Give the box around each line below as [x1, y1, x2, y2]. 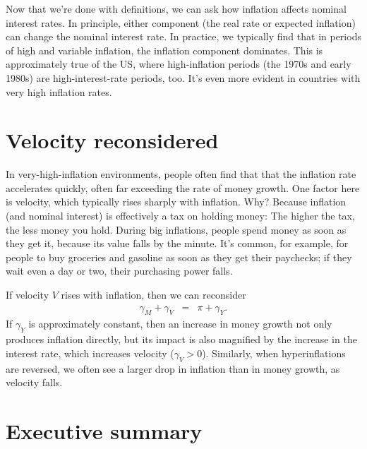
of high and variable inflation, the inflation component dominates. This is [6, 42, 323, 57]
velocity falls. [6, 375, 63, 390]
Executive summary [6, 417, 203, 445]
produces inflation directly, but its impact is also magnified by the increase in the [6, 332, 357, 347]
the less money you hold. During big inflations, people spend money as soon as [6, 222, 347, 237]
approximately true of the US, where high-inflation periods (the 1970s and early [6, 56, 351, 71]
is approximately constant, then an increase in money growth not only [28, 316, 332, 331]
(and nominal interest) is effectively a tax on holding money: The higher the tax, [6, 208, 355, 223]
